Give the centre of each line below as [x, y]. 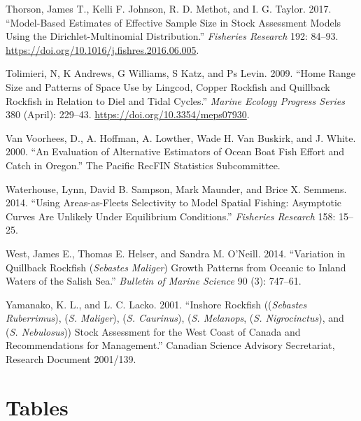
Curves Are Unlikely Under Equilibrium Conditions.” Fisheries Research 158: [171, 216]
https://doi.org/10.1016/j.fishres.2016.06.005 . [102, 49]
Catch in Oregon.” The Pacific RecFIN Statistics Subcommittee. [143, 165]
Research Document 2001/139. [71, 359]
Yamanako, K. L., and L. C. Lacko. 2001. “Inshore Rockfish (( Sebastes [156, 304]
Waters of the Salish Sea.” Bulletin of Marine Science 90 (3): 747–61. [154, 281]
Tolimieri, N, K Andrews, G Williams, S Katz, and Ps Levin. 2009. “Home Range [180, 73]
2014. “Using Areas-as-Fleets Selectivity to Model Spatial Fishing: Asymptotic [174, 202]
